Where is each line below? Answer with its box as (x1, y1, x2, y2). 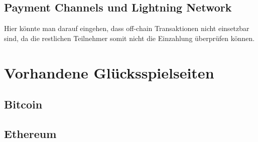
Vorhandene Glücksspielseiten (4, 62, 214, 82)
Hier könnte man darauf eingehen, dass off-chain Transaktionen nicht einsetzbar (4, 23, 249, 33)
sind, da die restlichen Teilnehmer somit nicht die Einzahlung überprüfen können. (4, 32, 255, 43)
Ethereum (4, 125, 57, 141)
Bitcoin (4, 96, 43, 112)
